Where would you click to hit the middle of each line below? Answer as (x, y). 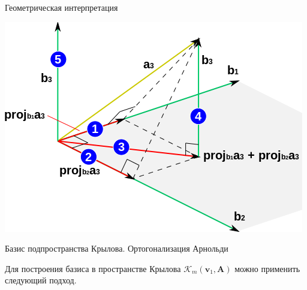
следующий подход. (41, 280)
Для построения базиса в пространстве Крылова (93, 268)
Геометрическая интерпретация (61, 7)
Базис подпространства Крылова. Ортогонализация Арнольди (117, 248)
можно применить (267, 268)
